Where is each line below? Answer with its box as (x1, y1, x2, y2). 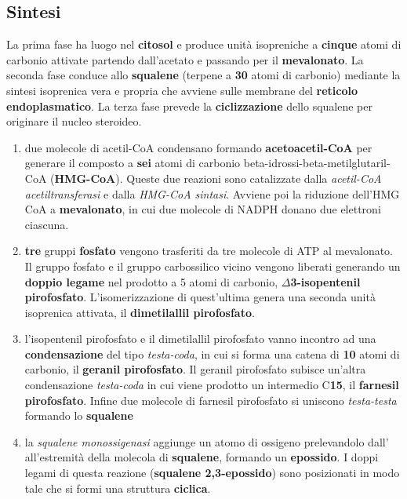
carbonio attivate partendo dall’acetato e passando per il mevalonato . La (6, 51, 364, 67)
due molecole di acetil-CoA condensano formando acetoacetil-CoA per (24, 139, 372, 155)
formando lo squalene (24, 407, 133, 424)
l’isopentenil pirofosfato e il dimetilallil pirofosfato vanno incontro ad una (24, 330, 376, 347)
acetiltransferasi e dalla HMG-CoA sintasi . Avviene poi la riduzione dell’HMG (24, 185, 400, 202)
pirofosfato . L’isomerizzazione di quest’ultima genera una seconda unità (24, 289, 376, 305)
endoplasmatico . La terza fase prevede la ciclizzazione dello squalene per (6, 97, 372, 114)
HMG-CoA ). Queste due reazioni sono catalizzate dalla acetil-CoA (54, 169, 382, 186)
